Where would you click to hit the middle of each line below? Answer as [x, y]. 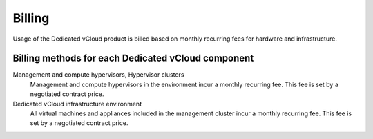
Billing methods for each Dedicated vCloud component [133, 58]
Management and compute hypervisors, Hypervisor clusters [98, 75]
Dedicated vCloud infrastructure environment [77, 104]
